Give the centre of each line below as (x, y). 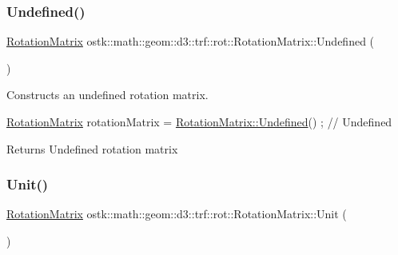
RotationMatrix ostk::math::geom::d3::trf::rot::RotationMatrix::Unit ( (177, 214)
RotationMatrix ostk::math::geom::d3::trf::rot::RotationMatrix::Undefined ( (191, 41)
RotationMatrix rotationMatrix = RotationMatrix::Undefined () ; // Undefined (199, 122)
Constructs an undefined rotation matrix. (107, 95)
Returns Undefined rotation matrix (92, 148)
